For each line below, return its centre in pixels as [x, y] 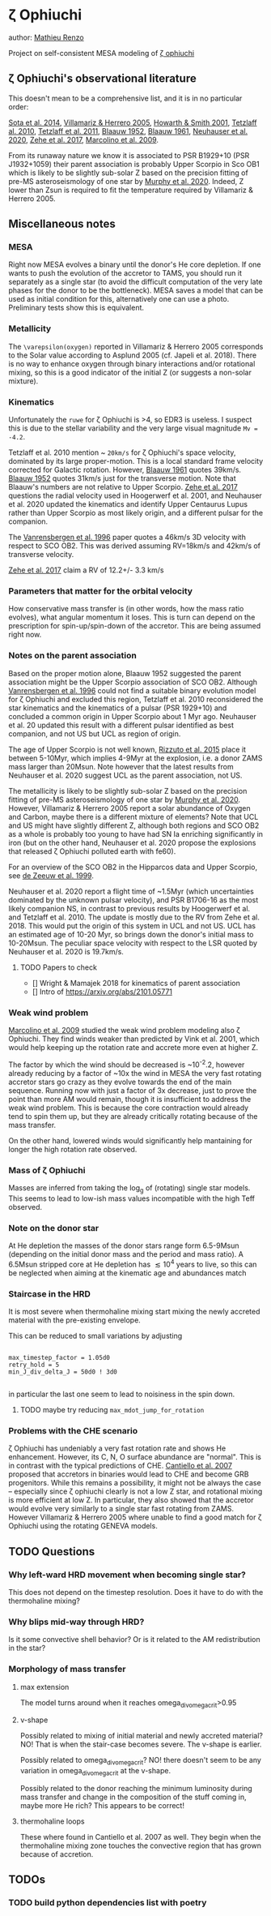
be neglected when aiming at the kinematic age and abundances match [127, 1273]
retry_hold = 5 [34, 1365]
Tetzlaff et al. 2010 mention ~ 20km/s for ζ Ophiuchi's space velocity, [122, 452]
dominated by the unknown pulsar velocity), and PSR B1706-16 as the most [133, 900]
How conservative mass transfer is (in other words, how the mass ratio [126, 609]
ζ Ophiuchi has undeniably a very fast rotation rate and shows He [117, 1448]
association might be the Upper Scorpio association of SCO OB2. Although [133, 682]
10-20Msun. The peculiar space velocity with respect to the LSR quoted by [133, 943]
